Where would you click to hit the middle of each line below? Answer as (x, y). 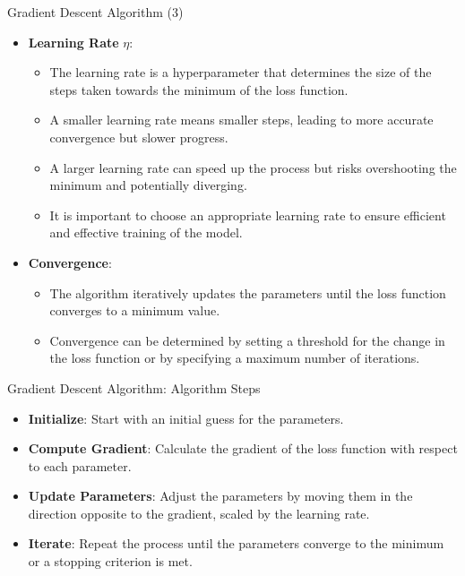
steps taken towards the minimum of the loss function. (199, 89)
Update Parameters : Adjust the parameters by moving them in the (220, 496)
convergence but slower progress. (139, 137)
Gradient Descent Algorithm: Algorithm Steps (134, 387)
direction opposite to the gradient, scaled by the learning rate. (199, 513)
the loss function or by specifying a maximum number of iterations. (235, 358)
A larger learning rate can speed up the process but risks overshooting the (253, 167)
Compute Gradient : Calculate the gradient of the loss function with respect (243, 448)
